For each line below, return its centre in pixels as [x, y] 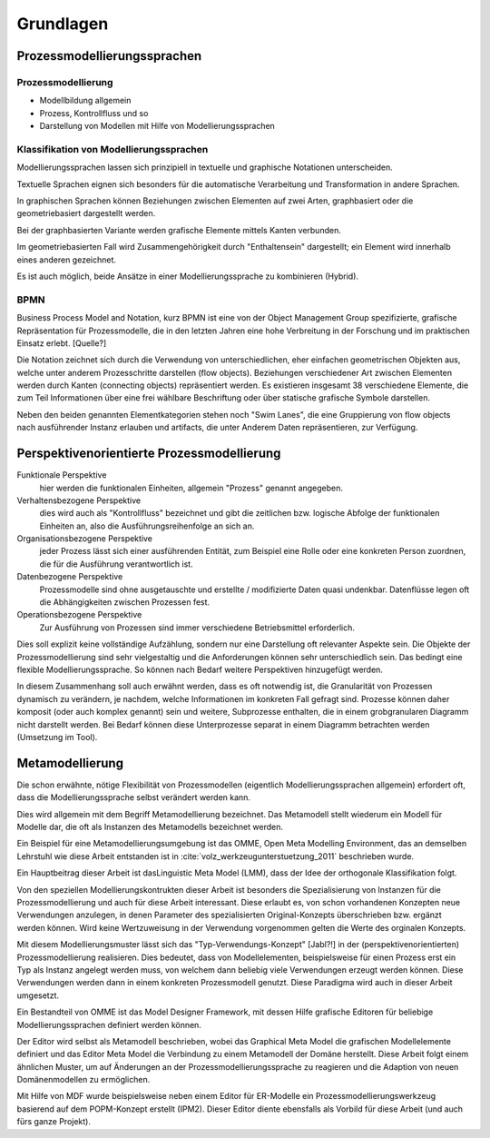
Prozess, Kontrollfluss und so [94, 113]
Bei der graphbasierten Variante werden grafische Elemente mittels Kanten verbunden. [179, 230]
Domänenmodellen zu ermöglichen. [83, 1080]
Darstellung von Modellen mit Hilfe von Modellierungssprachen [157, 126]
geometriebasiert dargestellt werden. [86, 213]
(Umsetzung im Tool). [57, 737]
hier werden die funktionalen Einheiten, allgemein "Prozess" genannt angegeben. [191, 488]
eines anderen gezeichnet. [67, 260]
